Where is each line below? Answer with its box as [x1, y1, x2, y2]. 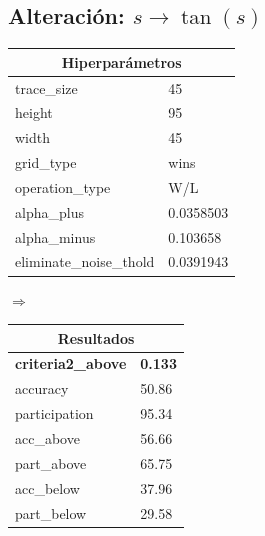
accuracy [15, 378, 69, 399]
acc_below [15, 477, 80, 498]
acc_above [15, 428, 80, 449]
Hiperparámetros [61, 51, 182, 72]
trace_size [15, 77, 78, 98]
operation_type [15, 176, 111, 197]
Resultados [57, 327, 135, 348]
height [15, 102, 53, 123]
